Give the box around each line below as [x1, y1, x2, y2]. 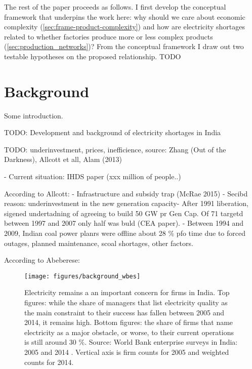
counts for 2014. [24, 356, 74, 367]
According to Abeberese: [4, 255, 80, 265]
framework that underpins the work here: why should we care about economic [4, 11, 245, 22]
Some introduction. [4, 110, 63, 120]
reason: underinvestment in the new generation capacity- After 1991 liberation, [4, 198, 248, 209]
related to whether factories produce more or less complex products [4, 31, 213, 42]
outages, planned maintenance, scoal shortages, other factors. [4, 237, 193, 248]
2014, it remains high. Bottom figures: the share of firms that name [24, 317, 233, 327]
